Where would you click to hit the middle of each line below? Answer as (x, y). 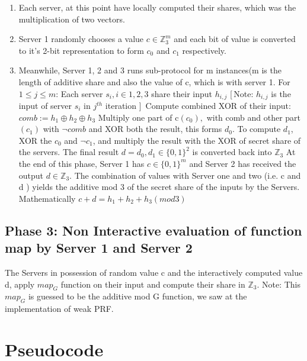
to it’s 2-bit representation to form (81, 50)
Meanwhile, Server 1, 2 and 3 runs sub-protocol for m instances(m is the (150, 70)
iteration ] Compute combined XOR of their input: (198, 106)
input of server (45, 106)
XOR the (35, 140)
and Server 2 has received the (243, 163)
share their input (182, 93)
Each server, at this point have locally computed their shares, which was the (157, 7)
